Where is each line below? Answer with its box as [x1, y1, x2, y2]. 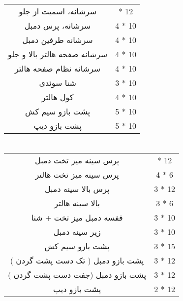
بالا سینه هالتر [54, 197, 100, 209]
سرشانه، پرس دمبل [24, 20, 91, 32]
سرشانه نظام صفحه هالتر [14, 63, 101, 75]
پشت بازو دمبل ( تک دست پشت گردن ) [10, 255, 144, 266]
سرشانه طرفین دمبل [22, 34, 93, 46]
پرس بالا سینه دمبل [44, 183, 110, 195]
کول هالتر [41, 91, 74, 103]
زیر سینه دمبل [53, 226, 101, 238]
